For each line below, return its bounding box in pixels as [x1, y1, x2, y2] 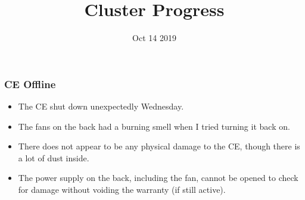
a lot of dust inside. [18, 151, 89, 164]
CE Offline [4, 76, 56, 91]
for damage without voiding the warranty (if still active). [18, 183, 226, 195]
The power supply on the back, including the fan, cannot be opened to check [18, 171, 298, 184]
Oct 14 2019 [132, 32, 176, 44]
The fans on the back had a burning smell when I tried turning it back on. [18, 120, 290, 132]
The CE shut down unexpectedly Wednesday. [18, 100, 184, 112]
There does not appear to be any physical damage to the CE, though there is [18, 140, 300, 152]
